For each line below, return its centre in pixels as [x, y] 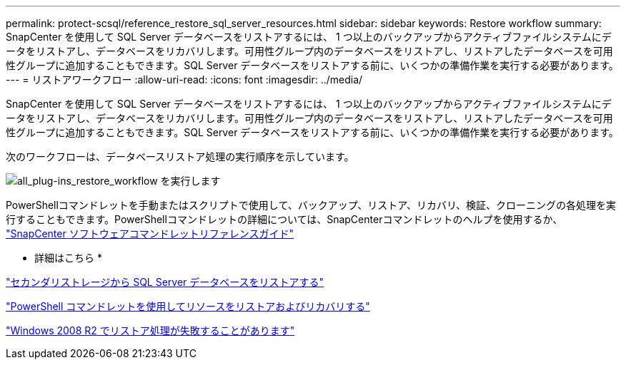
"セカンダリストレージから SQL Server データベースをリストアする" [165, 282]
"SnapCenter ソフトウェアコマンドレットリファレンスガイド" [150, 233]
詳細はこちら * [68, 258]
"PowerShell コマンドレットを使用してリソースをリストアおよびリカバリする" [188, 306]
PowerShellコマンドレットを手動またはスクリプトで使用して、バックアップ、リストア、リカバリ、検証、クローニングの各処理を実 [311, 205]
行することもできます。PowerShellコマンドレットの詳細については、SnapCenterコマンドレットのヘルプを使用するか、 [284, 219]
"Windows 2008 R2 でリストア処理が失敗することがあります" [150, 330]
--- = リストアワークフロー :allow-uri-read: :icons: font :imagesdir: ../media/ [184, 79]
